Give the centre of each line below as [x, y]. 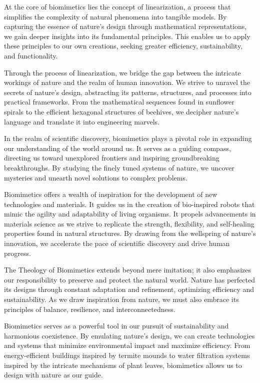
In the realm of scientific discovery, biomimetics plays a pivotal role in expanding [128, 138]
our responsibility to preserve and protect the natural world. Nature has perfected [129, 279]
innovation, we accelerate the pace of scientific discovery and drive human [117, 243]
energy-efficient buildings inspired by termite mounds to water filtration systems [127, 355]
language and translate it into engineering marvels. [82, 121]
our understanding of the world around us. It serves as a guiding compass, [117, 148]
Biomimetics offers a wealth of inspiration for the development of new [111, 194]
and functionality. [31, 55]
